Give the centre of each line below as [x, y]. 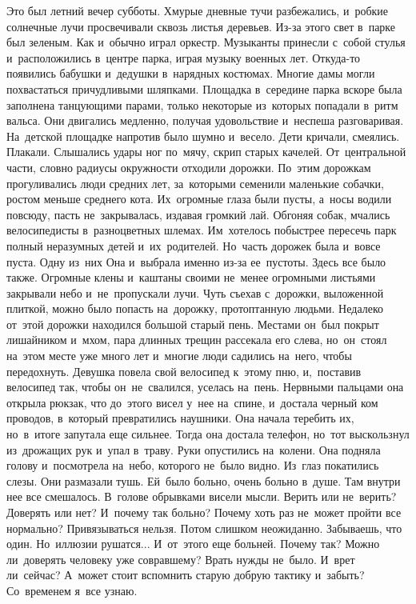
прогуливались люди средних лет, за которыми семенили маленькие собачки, [195, 183]
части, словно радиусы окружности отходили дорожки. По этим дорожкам [189, 167]
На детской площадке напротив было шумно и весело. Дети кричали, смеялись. [203, 136]
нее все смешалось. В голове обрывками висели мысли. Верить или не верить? [202, 496]
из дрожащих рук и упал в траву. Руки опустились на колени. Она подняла [194, 449]
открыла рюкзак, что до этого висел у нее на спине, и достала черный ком [192, 402]
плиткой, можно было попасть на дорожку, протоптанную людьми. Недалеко [195, 308]
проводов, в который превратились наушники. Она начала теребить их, [180, 418]
